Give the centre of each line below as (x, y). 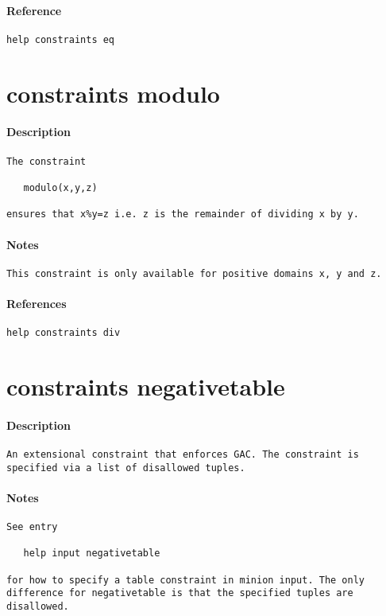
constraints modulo (113, 93)
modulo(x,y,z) (60, 187)
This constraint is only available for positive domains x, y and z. (194, 273)
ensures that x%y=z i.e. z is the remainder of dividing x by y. (183, 214)
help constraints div (64, 333)
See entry (32, 527)
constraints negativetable (146, 386)
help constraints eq (61, 39)
